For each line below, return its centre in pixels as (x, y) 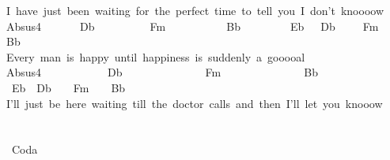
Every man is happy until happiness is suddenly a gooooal (156, 56)
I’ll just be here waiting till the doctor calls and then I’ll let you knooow (195, 103)
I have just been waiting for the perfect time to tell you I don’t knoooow (195, 10)
